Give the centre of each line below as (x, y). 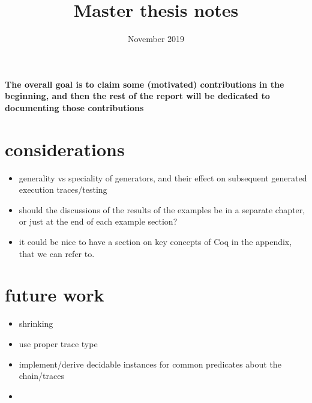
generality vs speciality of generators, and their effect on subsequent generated (163, 177)
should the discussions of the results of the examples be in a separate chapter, (162, 209)
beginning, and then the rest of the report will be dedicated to (137, 96)
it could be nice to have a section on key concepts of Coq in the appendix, (155, 241)
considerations (65, 149)
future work (55, 295)
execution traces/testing (63, 189)
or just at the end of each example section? (98, 221)
